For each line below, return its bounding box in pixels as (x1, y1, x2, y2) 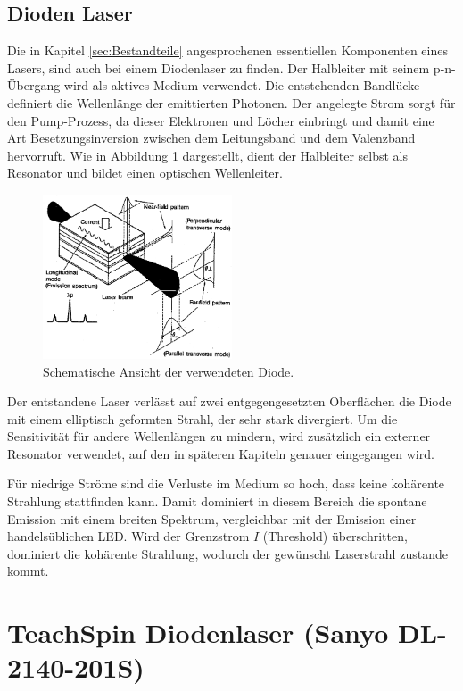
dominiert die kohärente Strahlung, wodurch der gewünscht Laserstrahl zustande (7, 544, 448, 562)
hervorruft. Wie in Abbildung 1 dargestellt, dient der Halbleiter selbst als (7, 146, 408, 164)
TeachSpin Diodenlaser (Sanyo (7, 614, 389, 651)
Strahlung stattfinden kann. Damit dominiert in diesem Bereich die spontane (7, 492, 427, 511)
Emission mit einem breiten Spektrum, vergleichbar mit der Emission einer (7, 509, 417, 528)
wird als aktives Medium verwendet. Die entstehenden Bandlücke (63, 76, 420, 95)
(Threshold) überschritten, (262, 527, 408, 545)
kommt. (7, 562, 49, 580)
